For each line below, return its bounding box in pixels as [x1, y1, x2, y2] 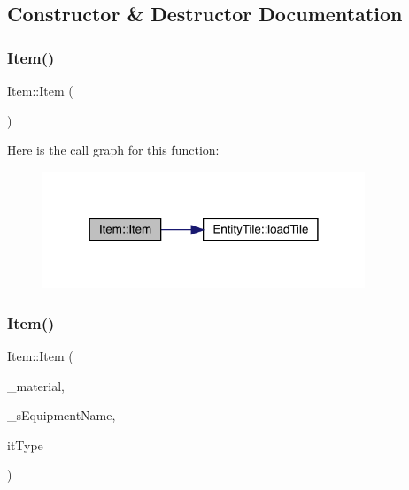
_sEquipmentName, [7, 406, 116, 425]
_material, [7, 376, 65, 394]
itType [7, 435, 43, 454]
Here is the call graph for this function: [7, 141, 220, 159]
